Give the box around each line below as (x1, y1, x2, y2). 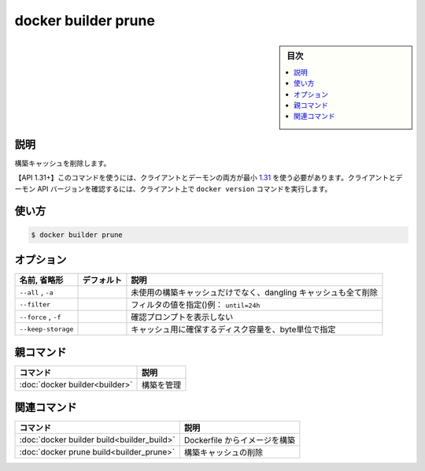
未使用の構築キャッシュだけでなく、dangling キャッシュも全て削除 (131, 287, 378, 299)
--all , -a (19, 287, 54, 298)
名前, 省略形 (19, 275, 64, 286)
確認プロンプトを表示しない (131, 312, 234, 323)
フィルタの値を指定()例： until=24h (131, 299, 261, 310)
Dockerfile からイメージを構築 (183, 435, 296, 446)
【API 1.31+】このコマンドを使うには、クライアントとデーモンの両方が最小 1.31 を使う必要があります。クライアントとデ (14, 173, 403, 183)
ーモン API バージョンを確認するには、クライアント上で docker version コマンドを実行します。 (14, 184, 332, 193)
